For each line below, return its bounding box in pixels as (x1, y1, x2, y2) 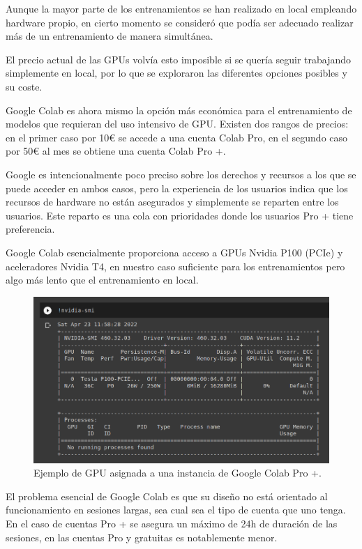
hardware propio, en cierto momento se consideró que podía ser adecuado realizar (6, 15, 354, 29)
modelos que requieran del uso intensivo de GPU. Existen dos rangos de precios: (6, 116, 349, 131)
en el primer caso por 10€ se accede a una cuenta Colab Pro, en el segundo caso (6, 130, 348, 144)
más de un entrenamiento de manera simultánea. (6, 29, 213, 43)
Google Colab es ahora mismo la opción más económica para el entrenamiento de (6, 102, 352, 117)
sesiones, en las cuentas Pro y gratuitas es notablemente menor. (6, 529, 278, 544)
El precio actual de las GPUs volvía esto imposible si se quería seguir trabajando (6, 52, 352, 66)
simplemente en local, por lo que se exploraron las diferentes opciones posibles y (6, 65, 347, 80)
